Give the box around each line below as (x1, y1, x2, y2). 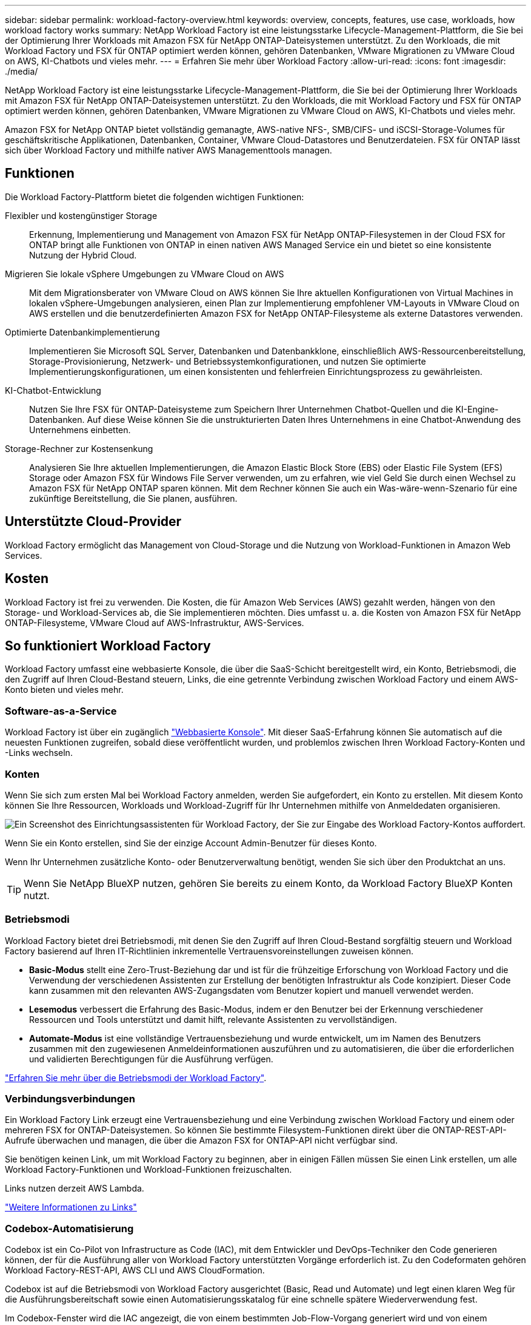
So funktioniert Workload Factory (5, 638, 211, 653)
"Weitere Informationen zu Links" (5, 1202, 137, 1213)
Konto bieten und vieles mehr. (5, 684, 124, 695)
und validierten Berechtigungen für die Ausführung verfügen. (29, 1053, 273, 1064)
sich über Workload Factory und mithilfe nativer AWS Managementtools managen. (5, 145, 332, 155)
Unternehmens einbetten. (29, 424, 131, 435)
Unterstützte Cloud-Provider (5, 514, 182, 530)
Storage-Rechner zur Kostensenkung (5, 443, 153, 454)
